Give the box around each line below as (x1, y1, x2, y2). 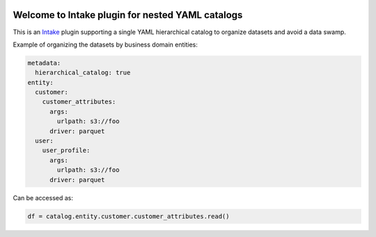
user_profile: (42, 147, 91, 154)
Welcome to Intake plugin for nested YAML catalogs (13, 9, 243, 21)
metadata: (27, 59, 61, 67)
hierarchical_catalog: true (35, 69, 131, 76)
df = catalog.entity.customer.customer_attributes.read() (27, 212, 230, 220)
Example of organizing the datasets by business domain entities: (13, 40, 198, 49)
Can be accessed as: (13, 193, 73, 202)
